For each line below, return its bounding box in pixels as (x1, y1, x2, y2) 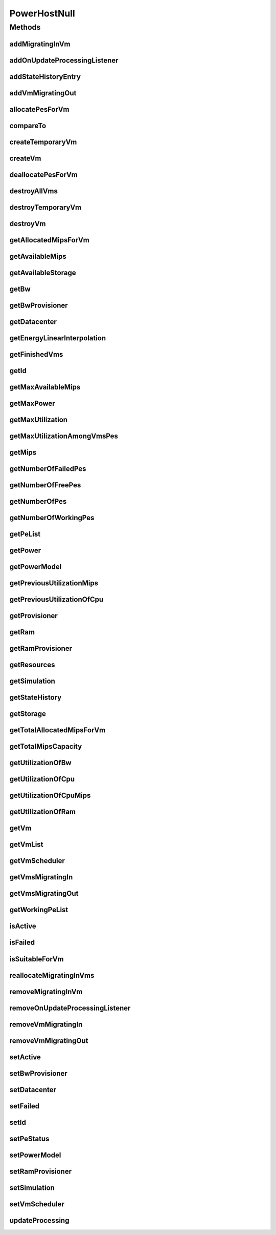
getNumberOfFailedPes (9, 464, 86, 474)
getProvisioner (9, 611, 58, 620)
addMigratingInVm (9, 39, 71, 48)
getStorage (9, 710, 46, 718)
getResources (9, 661, 55, 669)
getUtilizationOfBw (9, 758, 72, 767)
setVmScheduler (9, 1200, 65, 1208)
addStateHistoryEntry (9, 72, 81, 81)
